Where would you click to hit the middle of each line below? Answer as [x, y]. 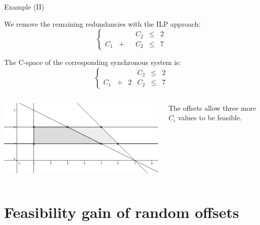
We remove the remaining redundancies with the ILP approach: [102, 23]
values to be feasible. [210, 118]
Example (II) [24, 7]
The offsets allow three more [212, 107]
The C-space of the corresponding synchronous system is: [93, 62]
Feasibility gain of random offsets [122, 212]
